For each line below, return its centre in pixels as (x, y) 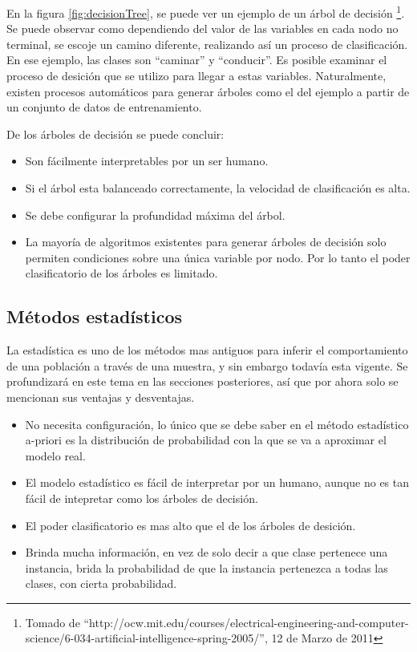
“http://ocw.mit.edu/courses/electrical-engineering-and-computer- (246, 622)
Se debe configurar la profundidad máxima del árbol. (155, 215)
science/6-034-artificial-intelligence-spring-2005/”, (146, 638)
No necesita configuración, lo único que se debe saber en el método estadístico (217, 424)
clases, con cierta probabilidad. (101, 583)
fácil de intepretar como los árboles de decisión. (142, 498)
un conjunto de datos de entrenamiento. (104, 107)
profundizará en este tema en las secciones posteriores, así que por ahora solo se (202, 381)
